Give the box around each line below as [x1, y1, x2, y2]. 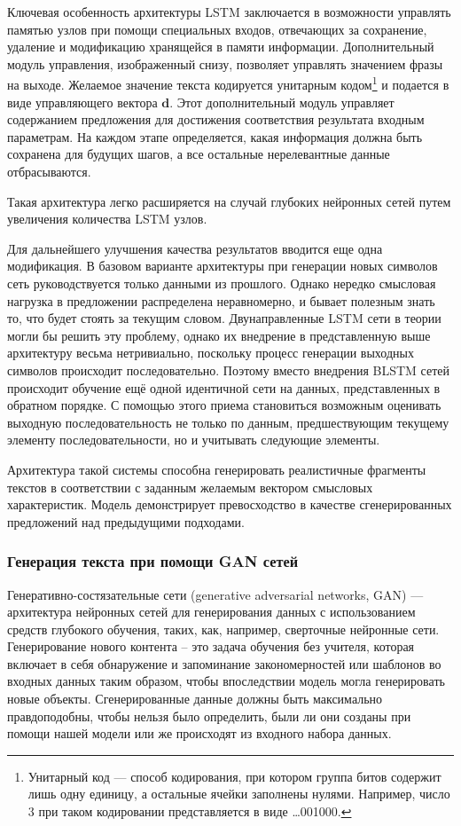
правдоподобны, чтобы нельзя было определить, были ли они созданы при [7, 706, 411, 725]
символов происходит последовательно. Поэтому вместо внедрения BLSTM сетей [7, 360, 449, 379]
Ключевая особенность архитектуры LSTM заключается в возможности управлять [7, 3, 451, 20]
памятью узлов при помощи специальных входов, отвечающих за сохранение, [7, 20, 427, 38]
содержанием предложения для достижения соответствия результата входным [7, 110, 425, 129]
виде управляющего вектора [7, 92, 158, 111]
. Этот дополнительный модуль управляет [169, 92, 395, 111]
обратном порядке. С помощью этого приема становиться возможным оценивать [7, 396, 441, 414]
